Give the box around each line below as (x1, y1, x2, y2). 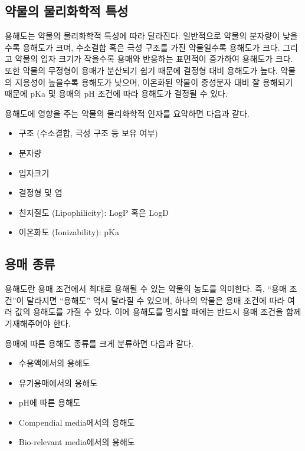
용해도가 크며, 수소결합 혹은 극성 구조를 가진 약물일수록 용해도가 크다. (22, 41, 280, 53)
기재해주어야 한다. (5, 317, 71, 329)
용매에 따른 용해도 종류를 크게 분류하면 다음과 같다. (5, 337, 194, 349)
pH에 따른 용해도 (18, 396, 81, 409)
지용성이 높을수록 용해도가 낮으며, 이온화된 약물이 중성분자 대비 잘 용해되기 (15, 75, 293, 88)
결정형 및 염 (18, 186, 63, 199)
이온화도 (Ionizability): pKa (18, 226, 119, 238)
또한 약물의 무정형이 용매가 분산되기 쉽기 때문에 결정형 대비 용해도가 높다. (5, 64, 278, 76)
